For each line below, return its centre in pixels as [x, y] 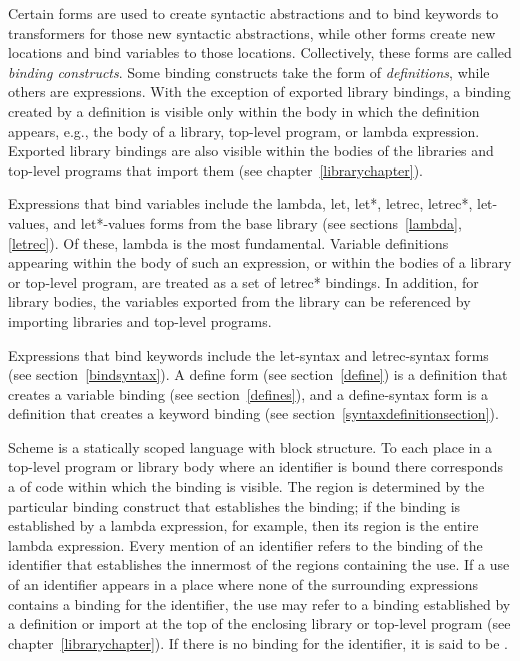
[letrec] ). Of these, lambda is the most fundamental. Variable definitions [228, 242]
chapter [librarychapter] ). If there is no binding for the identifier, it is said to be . [258, 642]
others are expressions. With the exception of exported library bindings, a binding [259, 91]
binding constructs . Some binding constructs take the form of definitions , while [249, 71]
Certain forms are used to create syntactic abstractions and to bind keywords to [253, 13]
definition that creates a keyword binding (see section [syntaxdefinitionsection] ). [253, 413]
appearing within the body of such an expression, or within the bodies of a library [260, 262]
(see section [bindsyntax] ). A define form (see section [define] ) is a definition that [258, 374]
